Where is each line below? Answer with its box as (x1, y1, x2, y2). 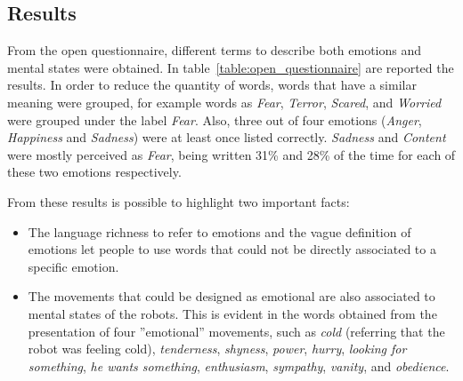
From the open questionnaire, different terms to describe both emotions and (7, 41, 422, 60)
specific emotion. (28, 257, 119, 275)
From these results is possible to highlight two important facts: (7, 192, 350, 210)
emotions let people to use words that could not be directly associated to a (28, 240, 436, 258)
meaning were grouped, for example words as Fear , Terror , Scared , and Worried (7, 92, 442, 111)
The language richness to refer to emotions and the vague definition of (28, 222, 411, 241)
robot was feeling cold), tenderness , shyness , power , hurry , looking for (28, 339, 407, 358)
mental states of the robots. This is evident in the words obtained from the (28, 304, 437, 322)
